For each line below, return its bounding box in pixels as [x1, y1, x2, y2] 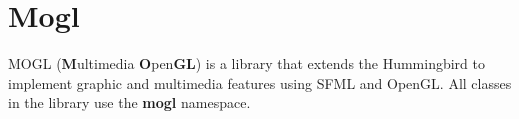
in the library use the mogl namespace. [8, 92, 251, 113]
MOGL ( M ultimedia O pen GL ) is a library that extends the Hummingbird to [8, 53, 486, 74]
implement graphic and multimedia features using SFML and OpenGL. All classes [8, 72, 512, 93]
